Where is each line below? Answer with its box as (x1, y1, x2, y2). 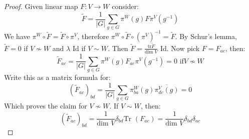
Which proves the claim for (4, 100, 87, 111)
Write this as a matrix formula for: (4, 72, 111, 82)
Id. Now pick (160, 42, 200, 53)
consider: (112, 1, 139, 11)
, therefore (77, 30, 109, 41)
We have (4, 30, 30, 41)
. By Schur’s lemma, (175, 30, 237, 41)
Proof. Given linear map (4, 1, 78, 11)
